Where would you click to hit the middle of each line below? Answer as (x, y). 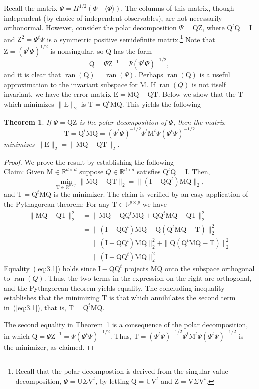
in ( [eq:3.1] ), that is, (35, 307)
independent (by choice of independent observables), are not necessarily (113, 18)
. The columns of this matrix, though (177, 8)
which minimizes (29, 103)
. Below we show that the (197, 94)
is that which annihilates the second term (172, 298)
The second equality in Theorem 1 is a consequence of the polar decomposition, (126, 324)
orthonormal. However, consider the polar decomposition (90, 28)
